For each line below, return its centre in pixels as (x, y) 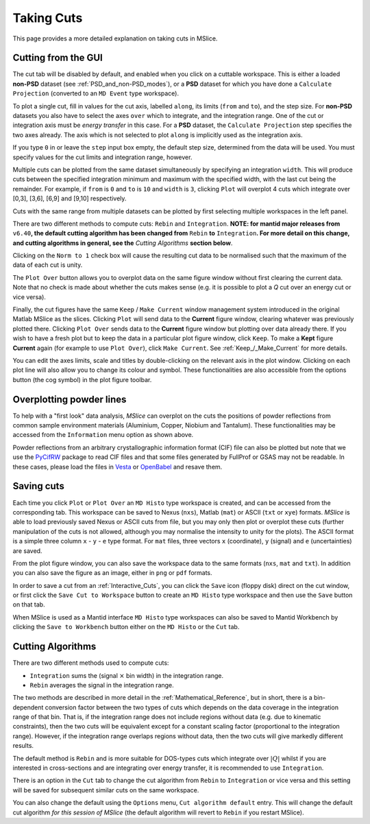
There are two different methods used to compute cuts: (91, 663)
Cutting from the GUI (58, 58)
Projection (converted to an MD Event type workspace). (96, 93)
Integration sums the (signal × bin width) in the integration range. (127, 675)
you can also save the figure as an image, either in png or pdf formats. (112, 573)
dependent (28, 707)
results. (23, 746)
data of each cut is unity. (48, 265)
